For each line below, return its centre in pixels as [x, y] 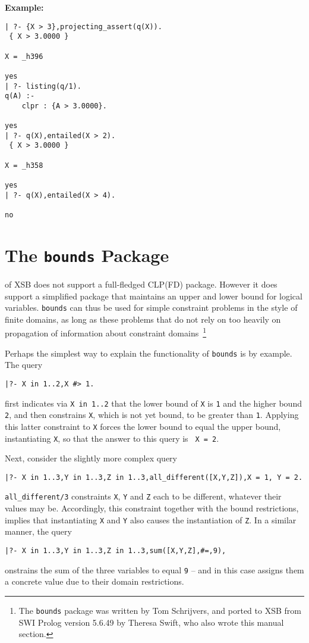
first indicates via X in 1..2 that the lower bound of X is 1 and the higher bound [153, 403]
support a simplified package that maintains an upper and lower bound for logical [154, 296]
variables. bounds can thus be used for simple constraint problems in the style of [151, 308]
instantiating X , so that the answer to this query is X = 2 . [112, 438]
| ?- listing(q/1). [43, 86]
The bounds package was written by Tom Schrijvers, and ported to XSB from [160, 610]
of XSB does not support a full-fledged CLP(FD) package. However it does [141, 284]
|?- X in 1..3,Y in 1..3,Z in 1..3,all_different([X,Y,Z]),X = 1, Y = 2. [154, 477]
